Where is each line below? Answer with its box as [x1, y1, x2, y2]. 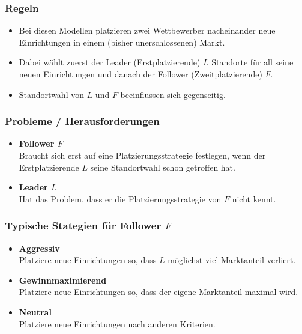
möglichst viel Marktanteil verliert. [168, 254, 296, 266]
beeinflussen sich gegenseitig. [120, 88, 226, 100]
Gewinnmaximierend [19, 273, 107, 286]
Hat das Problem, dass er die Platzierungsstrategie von [19, 192, 222, 205]
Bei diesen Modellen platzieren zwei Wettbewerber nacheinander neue [19, 24, 276, 37]
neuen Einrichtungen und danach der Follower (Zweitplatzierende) [19, 68, 262, 80]
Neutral [19, 305, 52, 318]
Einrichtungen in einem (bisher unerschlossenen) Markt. [19, 35, 225, 48]
